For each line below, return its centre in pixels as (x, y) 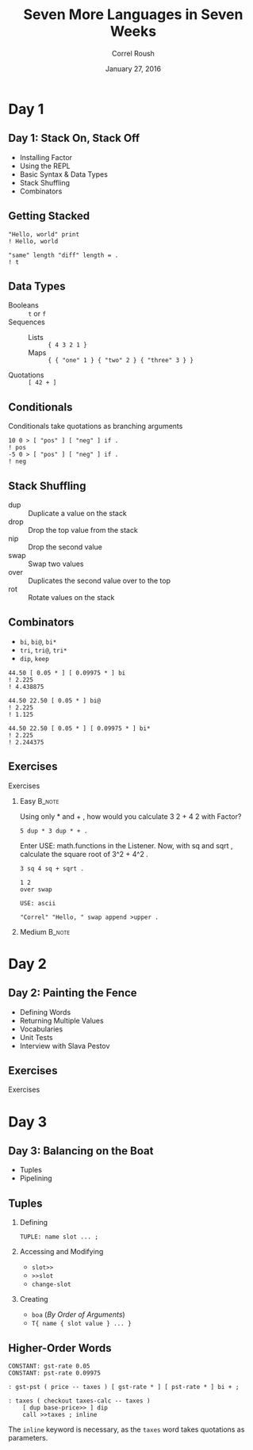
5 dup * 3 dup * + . (54, 831)
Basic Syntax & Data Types (64, 174)
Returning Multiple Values (62, 1020)
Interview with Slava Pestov (65, 1046)
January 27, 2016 (133, 68)
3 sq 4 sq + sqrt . (52, 868)
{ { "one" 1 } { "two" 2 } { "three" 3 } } (121, 361)
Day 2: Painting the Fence (73, 993)
